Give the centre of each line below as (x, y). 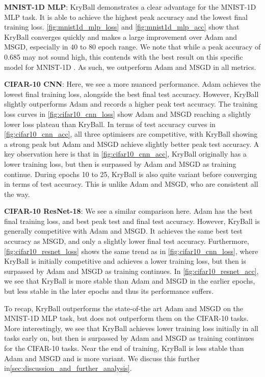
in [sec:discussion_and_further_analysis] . (68, 368)
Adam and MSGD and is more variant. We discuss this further (102, 358)
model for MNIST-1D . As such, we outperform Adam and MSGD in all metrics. (130, 67)
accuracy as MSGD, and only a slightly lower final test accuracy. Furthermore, (127, 241)
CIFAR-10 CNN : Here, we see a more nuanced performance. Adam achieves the (132, 84)
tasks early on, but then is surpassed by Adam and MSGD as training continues (129, 338)
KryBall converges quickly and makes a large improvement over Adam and (121, 36)
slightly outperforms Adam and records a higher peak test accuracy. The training (131, 104)
